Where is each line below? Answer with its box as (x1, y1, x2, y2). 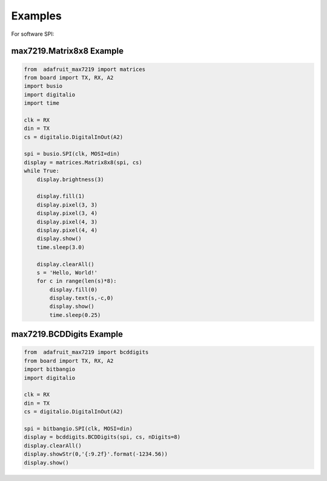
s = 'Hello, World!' (36, 269, 98, 276)
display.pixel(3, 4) (36, 210, 98, 217)
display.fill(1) (36, 193, 85, 200)
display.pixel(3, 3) (36, 201, 98, 208)
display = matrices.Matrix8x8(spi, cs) (24, 159, 142, 166)
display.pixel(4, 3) (36, 218, 98, 225)
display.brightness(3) (36, 176, 104, 183)
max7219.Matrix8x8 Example (11, 46, 124, 56)
